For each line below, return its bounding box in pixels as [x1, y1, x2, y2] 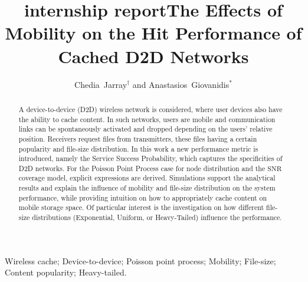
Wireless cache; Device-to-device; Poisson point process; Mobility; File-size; [5, 254, 276, 267]
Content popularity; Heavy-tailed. [5, 266, 127, 278]
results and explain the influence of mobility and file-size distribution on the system [18, 183, 276, 193]
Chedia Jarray [74, 78, 127, 90]
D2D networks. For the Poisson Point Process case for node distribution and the [18, 163, 266, 173]
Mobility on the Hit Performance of [5, 21, 302, 45]
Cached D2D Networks [58, 44, 249, 68]
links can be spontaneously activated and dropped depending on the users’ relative [18, 124, 273, 134]
